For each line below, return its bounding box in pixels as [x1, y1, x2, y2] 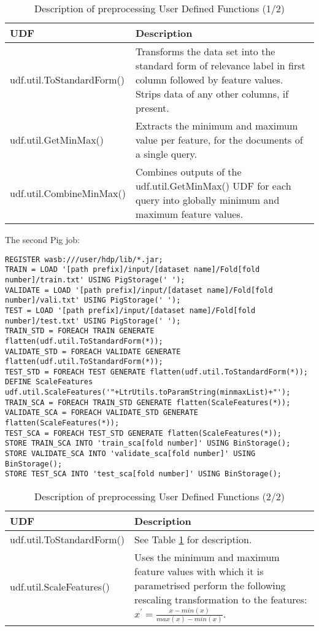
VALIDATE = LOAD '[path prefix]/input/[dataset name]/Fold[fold [5, 285, 273, 295]
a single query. [135, 147, 198, 161]
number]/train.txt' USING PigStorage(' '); [5, 275, 185, 284]
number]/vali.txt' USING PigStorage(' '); [5, 296, 181, 305]
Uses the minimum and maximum [134, 550, 280, 565]
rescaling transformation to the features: [134, 592, 307, 607]
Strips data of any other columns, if [135, 87, 289, 101]
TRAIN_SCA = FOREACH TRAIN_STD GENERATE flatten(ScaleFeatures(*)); [5, 398, 291, 407]
